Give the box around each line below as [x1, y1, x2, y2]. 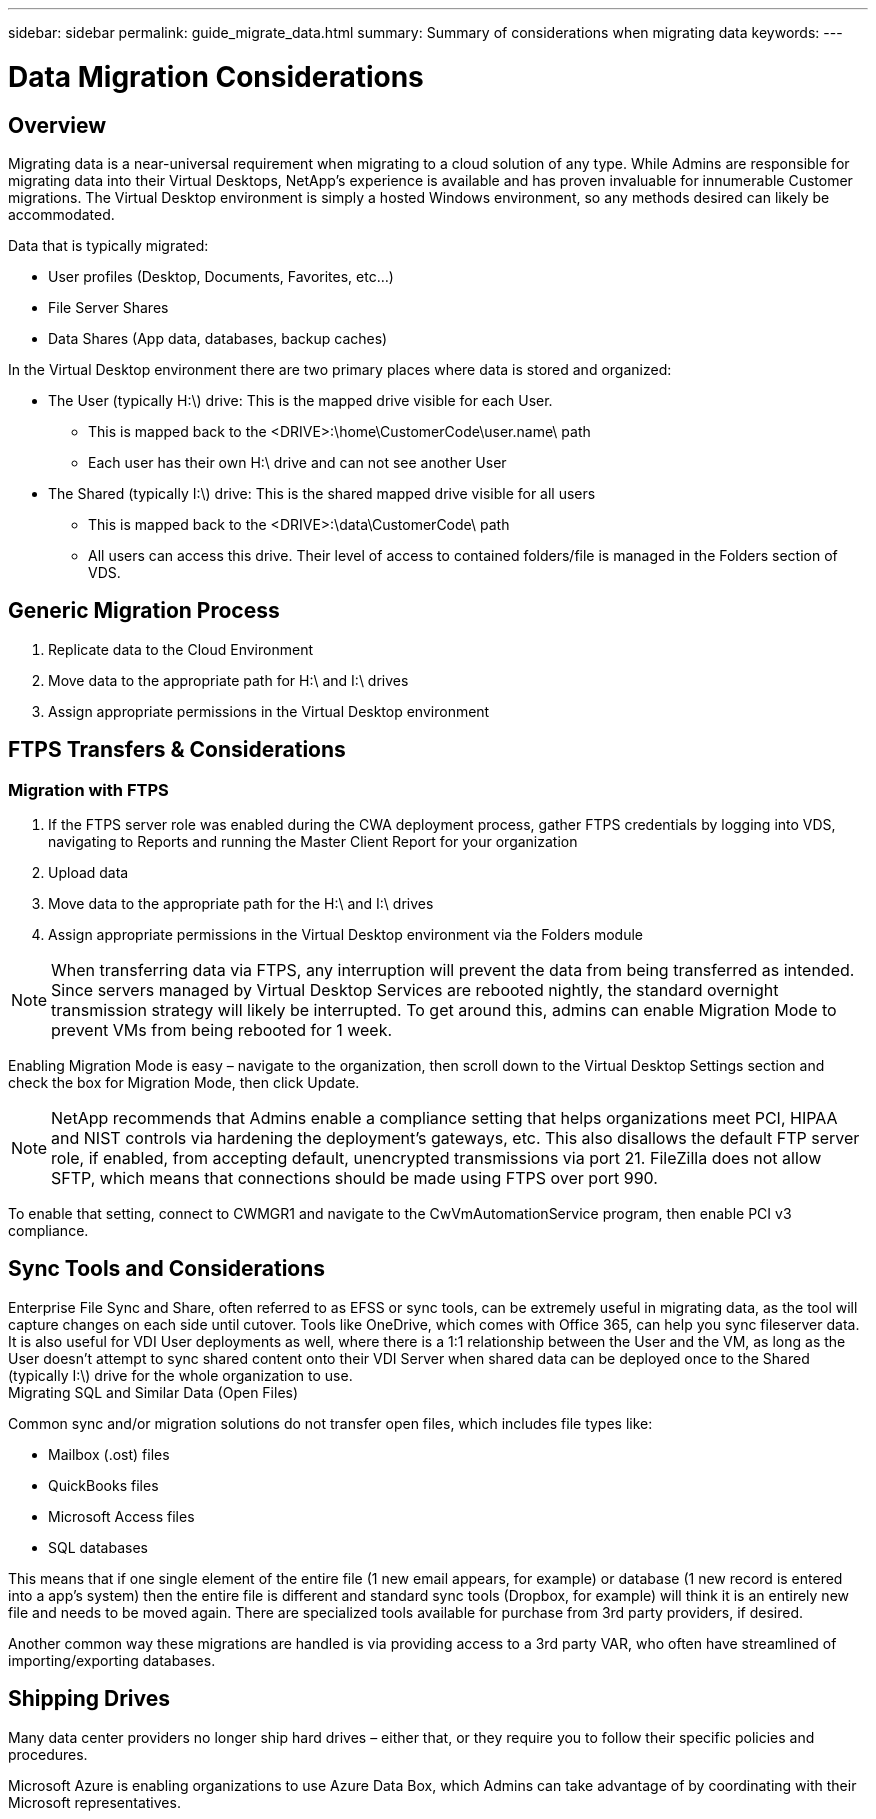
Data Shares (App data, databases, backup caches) [48, 329, 388, 347]
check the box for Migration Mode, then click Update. [8, 1073, 360, 1091]
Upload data [48, 863, 129, 881]
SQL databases [48, 1538, 148, 1556]
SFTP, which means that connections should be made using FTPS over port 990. [51, 1167, 658, 1188]
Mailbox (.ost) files [48, 1445, 170, 1463]
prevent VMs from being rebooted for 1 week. [51, 1019, 393, 1040]
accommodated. [8, 205, 115, 223]
